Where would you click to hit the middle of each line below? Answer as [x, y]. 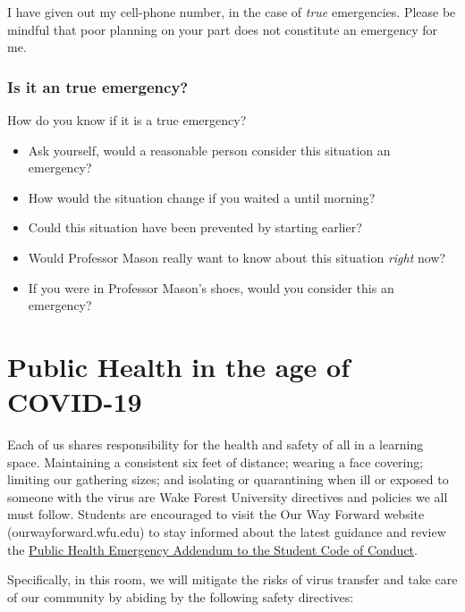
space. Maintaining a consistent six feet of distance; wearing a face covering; [216, 461]
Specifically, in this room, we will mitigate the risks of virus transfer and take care [232, 579]
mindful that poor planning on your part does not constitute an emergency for [223, 29]
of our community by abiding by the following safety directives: [181, 596]
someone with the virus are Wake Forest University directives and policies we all [228, 496]
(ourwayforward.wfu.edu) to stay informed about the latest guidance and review [227, 532]
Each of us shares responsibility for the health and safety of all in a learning [216, 444]
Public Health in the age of [178, 366]
